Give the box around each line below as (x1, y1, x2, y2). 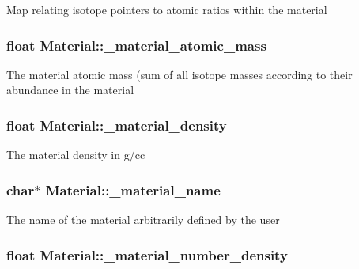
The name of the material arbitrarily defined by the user (6, 211, 280, 228)
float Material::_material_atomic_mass (6, 35, 266, 55)
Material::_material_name (45, 180, 221, 199)
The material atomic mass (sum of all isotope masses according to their (6, 66, 353, 82)
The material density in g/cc (6, 146, 145, 163)
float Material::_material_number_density (6, 244, 288, 264)
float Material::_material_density (6, 115, 227, 134)
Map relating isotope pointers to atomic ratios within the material (6, 2, 327, 17)
